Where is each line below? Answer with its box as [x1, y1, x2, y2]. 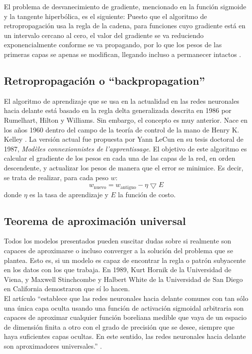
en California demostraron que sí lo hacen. [4, 283, 130, 294]
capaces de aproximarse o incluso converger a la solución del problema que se [4, 245, 233, 255]
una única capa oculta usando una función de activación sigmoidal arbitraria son [4, 302, 244, 313]
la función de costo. [118, 189, 176, 199]
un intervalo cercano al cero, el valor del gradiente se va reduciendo [4, 30, 204, 40]
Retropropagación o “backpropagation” [4, 73, 205, 88]
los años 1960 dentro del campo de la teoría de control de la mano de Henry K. [4, 124, 239, 134]
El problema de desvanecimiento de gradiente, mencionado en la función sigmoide [4, 1, 246, 11]
